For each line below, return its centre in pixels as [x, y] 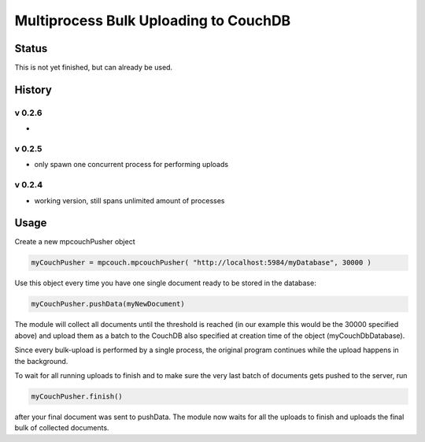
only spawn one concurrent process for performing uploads [131, 165]
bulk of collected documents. [62, 428]
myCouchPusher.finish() [77, 396]
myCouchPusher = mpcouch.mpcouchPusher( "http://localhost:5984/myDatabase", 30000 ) [201, 263]
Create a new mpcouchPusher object [75, 242]
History [33, 89]
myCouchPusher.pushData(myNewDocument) [108, 304]
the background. [41, 361]
